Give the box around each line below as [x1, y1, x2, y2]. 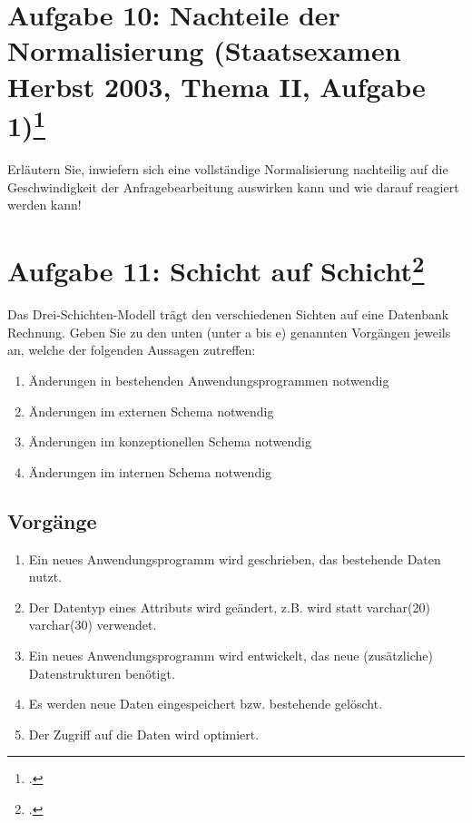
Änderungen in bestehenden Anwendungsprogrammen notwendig [28, 371, 389, 390]
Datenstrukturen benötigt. [28, 663, 175, 682]
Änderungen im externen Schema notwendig [28, 401, 274, 420]
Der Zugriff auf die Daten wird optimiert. [28, 724, 260, 743]
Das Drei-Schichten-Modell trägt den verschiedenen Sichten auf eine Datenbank [7, 305, 449, 324]
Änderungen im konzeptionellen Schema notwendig [28, 432, 311, 451]
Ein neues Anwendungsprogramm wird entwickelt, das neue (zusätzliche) [28, 645, 433, 664]
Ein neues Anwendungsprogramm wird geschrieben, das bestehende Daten [28, 549, 441, 568]
